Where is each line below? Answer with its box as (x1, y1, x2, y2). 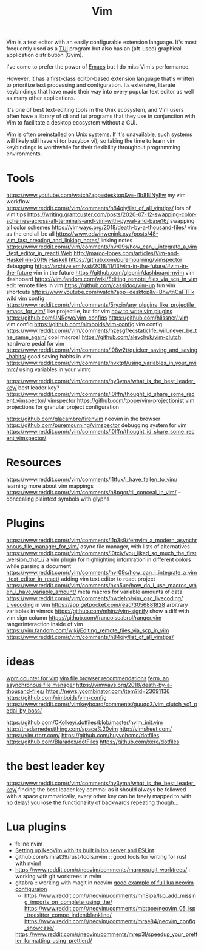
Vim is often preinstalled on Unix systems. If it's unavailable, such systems (6, 131, 192, 138)
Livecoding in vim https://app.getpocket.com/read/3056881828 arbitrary (6, 601, 188, 608)
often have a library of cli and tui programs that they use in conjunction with (6, 112, 195, 120)
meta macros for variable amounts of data (77, 588, 183, 595)
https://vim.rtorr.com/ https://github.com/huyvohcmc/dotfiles (6, 731, 160, 739)
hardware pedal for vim (6, 340, 65, 347)
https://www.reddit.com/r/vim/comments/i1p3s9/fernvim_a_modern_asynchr (6, 536, 197, 544)
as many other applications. (6, 94, 76, 101)
